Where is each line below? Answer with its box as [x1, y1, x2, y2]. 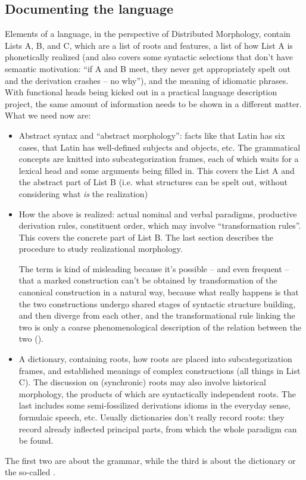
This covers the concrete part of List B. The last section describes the [18, 230, 274, 243]
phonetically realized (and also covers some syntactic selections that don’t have [5, 51, 293, 63]
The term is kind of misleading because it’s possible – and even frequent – [18, 262, 289, 275]
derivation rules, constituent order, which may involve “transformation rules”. [18, 219, 301, 232]
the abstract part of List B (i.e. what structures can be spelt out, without [18, 176, 288, 188]
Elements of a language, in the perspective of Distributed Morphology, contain [5, 27, 291, 40]
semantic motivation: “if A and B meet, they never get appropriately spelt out [5, 62, 291, 74]
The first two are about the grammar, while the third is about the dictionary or [5, 454, 296, 466]
